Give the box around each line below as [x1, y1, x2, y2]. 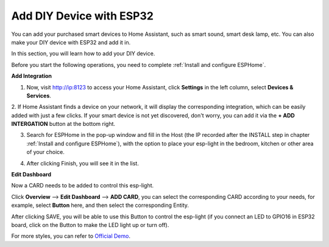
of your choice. [26, 148, 65, 156]
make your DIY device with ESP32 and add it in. [11, 38, 131, 46]
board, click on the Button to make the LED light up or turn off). [11, 221, 169, 228]
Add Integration [11, 72, 52, 80]
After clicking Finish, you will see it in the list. [26, 159, 140, 167]
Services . [26, 92, 52, 99]
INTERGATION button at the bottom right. [11, 120, 116, 128]
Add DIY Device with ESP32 [11, 9, 154, 23]
